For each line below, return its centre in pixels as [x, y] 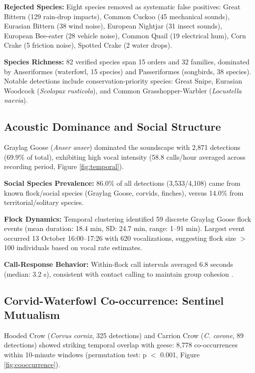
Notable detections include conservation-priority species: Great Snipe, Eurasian [123, 81]
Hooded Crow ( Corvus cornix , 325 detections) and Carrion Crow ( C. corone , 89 [124, 335]
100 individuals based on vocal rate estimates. [73, 247]
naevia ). [16, 100]
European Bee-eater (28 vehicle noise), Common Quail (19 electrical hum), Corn [125, 35]
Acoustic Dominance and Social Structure [113, 127]
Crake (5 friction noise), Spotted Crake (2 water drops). [88, 45]
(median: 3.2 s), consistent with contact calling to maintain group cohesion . [119, 273]
